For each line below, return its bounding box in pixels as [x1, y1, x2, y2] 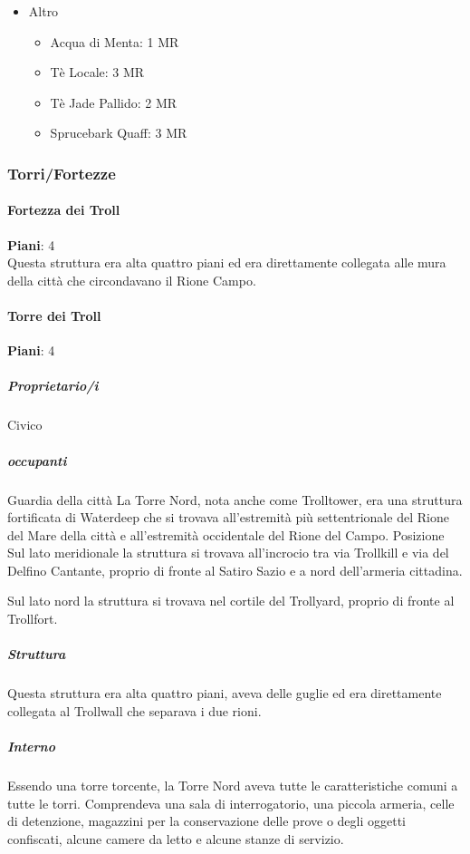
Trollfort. [7, 609, 58, 628]
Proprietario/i [7, 376, 99, 395]
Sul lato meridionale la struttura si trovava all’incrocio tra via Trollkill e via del [7, 543, 449, 562]
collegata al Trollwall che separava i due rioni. [7, 701, 262, 720]
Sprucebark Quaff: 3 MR [50, 123, 187, 142]
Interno [7, 737, 55, 755]
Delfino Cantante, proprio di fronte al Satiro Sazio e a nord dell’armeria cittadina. [7, 560, 463, 579]
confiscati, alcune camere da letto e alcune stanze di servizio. [7, 829, 344, 848]
